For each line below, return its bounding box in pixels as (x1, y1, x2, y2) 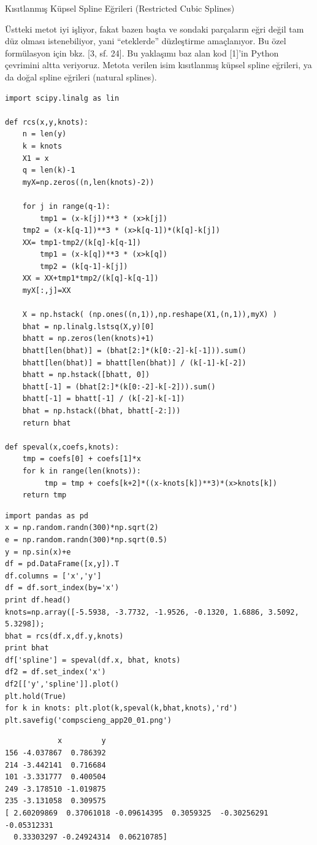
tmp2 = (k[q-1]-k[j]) (40, 262, 128, 271)
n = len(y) (22, 130, 67, 139)
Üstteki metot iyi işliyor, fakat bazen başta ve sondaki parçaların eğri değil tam (5, 22, 304, 35)
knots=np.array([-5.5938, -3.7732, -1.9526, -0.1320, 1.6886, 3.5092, (5, 607, 299, 617)
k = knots (22, 141, 63, 150)
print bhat (5, 644, 49, 653)
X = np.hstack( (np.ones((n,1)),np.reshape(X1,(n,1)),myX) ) (22, 310, 277, 319)
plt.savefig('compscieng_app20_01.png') (5, 715, 172, 725)
